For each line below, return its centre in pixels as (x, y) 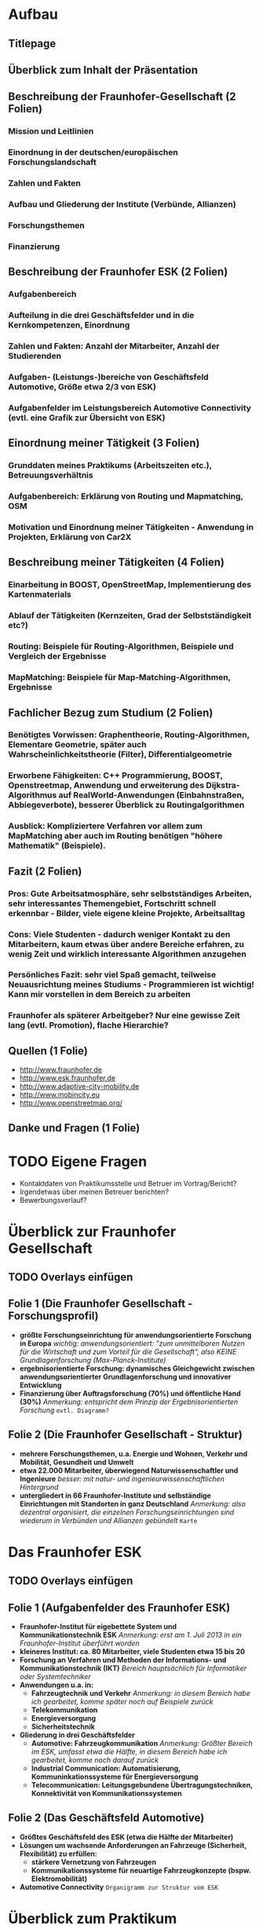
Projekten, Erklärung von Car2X (70, 537)
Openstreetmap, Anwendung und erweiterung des (106, 785)
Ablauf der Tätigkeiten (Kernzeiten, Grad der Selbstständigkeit (130, 615)
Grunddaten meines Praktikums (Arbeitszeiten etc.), (110, 466)
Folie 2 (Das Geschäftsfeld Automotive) (106, 1818)
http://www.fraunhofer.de (60, 1070)
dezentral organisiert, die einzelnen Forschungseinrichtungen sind (127, 1512)
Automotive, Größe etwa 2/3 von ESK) (82, 386)
